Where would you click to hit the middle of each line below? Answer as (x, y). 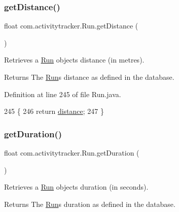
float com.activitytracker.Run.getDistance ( (71, 26)
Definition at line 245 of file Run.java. (63, 94)
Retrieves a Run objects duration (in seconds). (76, 187)
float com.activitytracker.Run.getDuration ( (72, 153)
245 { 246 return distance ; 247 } (54, 111)
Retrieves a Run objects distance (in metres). (74, 60)
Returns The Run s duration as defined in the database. (90, 204)
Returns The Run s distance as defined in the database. (89, 77)
